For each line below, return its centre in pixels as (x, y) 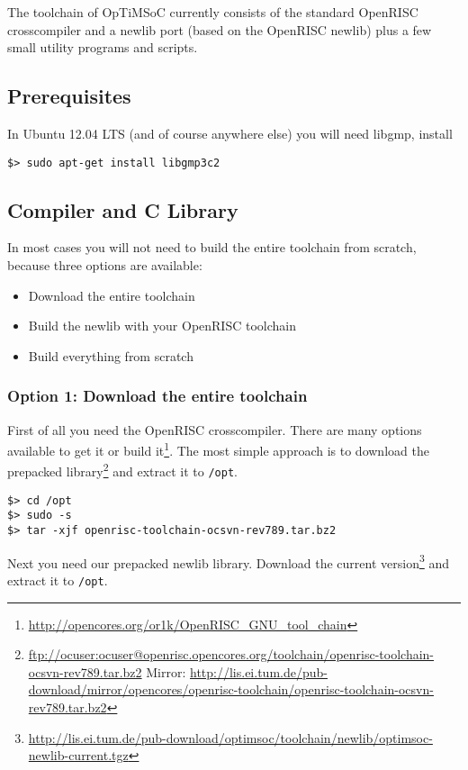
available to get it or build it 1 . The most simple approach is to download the (218, 449)
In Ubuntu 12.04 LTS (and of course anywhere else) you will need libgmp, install (230, 133)
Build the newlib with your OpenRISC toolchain (162, 326)
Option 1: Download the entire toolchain (157, 396)
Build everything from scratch (111, 355)
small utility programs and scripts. (103, 47)
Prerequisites (69, 96)
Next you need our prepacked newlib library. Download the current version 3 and (228, 561)
